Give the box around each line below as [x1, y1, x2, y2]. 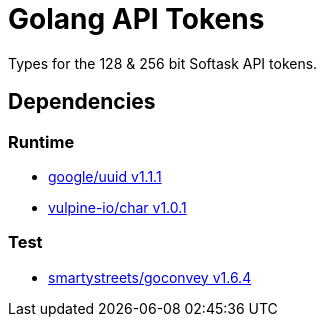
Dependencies [8, 89, 156, 115]
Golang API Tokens [8, 2, 265, 36]
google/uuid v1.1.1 [48, 167, 162, 185]
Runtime [8, 131, 75, 152]
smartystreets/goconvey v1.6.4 [48, 268, 252, 286]
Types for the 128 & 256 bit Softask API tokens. [8, 54, 318, 72]
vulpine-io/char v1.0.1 [48, 198, 187, 216]
